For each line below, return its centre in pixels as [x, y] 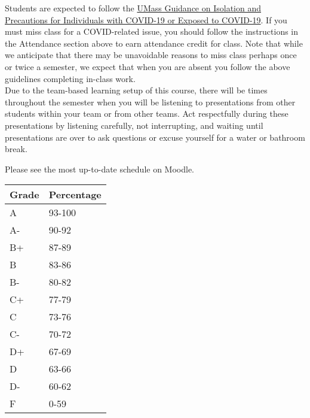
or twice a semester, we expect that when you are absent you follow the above [148, 66]
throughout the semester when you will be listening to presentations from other [150, 102]
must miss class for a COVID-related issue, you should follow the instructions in [152, 31]
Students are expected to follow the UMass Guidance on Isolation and [133, 8]
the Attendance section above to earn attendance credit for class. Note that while [154, 43]
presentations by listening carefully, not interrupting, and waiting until [134, 125]
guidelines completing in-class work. [70, 78]
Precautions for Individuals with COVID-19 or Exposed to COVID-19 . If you [146, 19]
